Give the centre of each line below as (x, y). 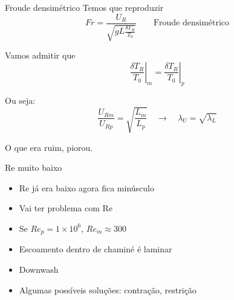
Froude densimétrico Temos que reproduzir (84, 7)
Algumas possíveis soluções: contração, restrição (108, 289)
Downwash (39, 269)
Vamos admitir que (40, 55)
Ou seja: (20, 101)
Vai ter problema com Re (66, 208)
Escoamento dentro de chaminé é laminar (96, 249)
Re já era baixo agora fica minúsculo (86, 187)
